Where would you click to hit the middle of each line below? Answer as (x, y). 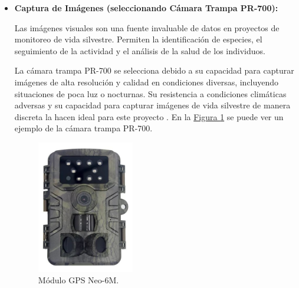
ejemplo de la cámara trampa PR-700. (83, 128)
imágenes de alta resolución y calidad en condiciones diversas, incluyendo (147, 82)
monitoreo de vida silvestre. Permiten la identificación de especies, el (138, 39)
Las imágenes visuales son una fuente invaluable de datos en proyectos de (147, 27)
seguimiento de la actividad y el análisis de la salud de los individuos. (140, 50)
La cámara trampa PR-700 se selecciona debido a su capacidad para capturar (154, 70)
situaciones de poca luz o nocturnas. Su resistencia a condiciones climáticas (150, 93)
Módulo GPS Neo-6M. (78, 280)
